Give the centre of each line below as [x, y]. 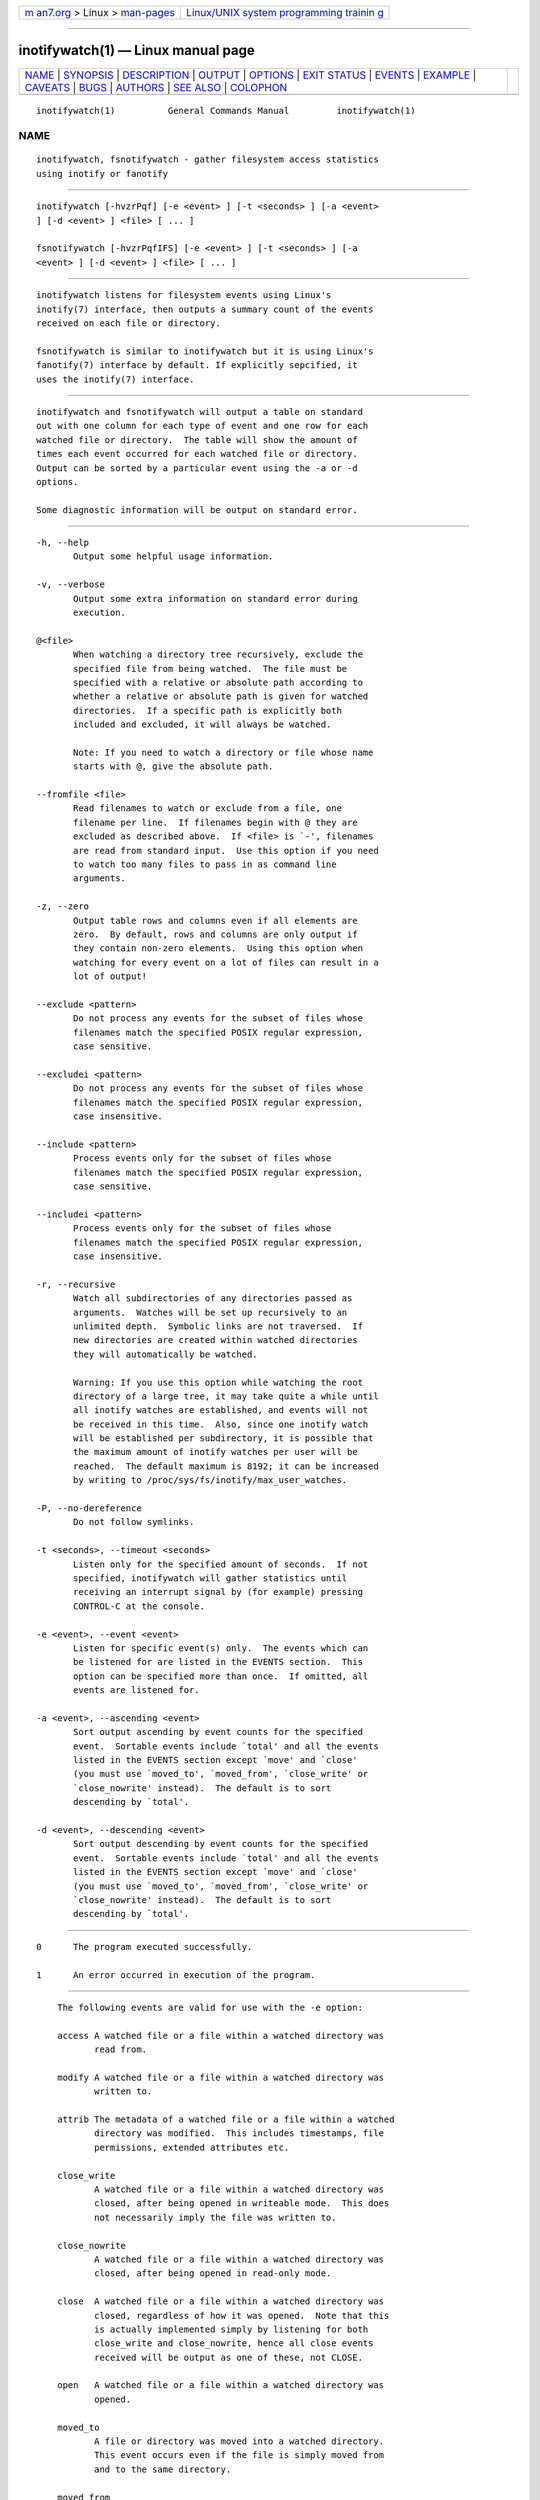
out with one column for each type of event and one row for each [202, 426]
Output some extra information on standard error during [216, 598]
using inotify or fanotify [102, 173]
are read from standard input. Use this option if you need [226, 850]
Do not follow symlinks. [134, 1522]
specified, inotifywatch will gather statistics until [210, 1578]
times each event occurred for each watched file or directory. [197, 454]
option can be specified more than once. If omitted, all [221, 1676]
